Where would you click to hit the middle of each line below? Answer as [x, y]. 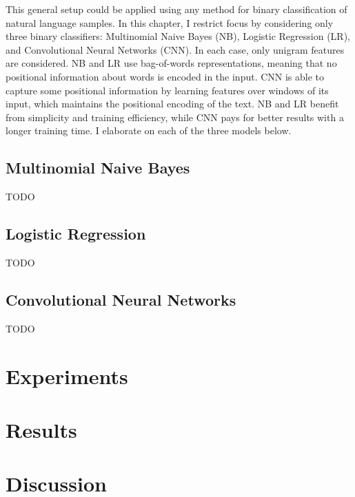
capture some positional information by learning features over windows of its [167, 90]
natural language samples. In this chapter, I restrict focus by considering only [170, 22]
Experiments [67, 376]
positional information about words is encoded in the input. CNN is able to [165, 76]
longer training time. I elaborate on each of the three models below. [149, 130]
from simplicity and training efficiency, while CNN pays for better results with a [175, 117]
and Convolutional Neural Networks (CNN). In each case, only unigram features [175, 49]
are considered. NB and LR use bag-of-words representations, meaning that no [171, 63]
